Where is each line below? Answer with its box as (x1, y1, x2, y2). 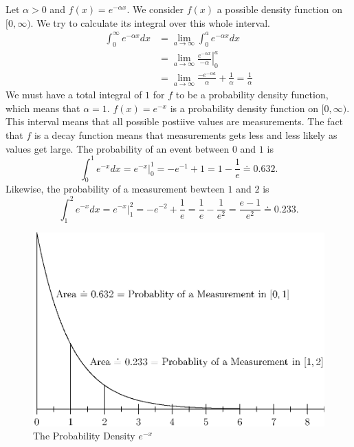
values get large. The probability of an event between (5, 141, 230, 155)
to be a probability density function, (175, 87, 329, 102)
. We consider (126, 2, 184, 16)
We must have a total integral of (5, 87, 142, 102)
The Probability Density (33, 428, 135, 443)
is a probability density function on (170, 100, 318, 115)
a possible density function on (217, 2, 342, 16)
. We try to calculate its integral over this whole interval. (30, 15, 270, 30)
